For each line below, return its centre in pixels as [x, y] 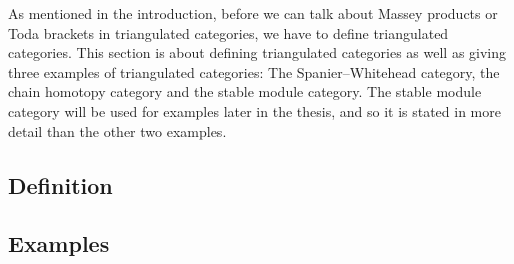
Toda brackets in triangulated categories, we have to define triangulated [228, 32]
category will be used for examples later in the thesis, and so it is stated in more [254, 110]
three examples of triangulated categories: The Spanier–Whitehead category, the [254, 71]
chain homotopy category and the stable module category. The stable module [245, 91]
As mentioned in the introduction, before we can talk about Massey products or [253, 13]
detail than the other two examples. [117, 130]
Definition [60, 184]
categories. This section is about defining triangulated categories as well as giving [257, 52]
